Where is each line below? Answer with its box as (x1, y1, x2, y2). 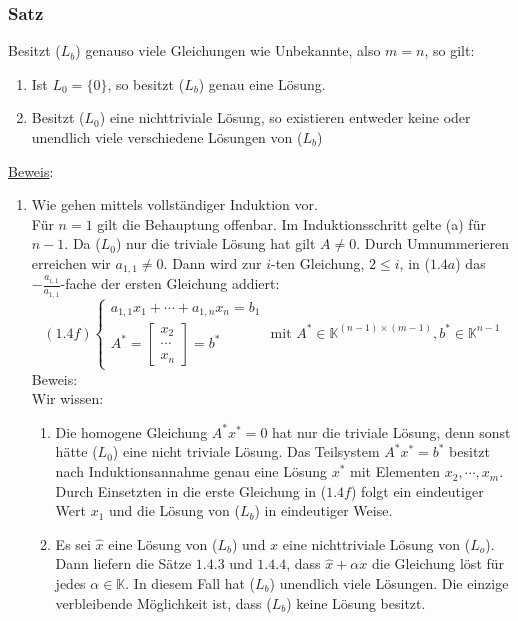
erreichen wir (31, 252, 111, 273)
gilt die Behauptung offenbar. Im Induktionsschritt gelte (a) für (97, 213, 486, 234)
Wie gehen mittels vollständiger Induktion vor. (31, 194, 318, 215)
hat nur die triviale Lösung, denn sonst (272, 421, 511, 442)
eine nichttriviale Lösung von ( (282, 533, 471, 554)
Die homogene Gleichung (55, 421, 208, 442)
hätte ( (55, 441, 98, 462)
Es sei (55, 533, 91, 554)
